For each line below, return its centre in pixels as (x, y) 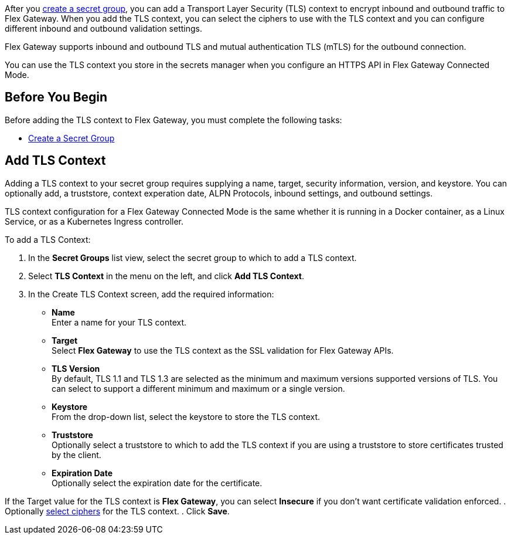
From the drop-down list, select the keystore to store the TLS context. (186, 416)
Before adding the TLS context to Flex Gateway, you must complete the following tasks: (173, 120)
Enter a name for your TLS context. (119, 322)
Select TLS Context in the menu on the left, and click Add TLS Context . (166, 276)
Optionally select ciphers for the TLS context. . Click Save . (117, 511)
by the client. (76, 455)
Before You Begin (56, 97)
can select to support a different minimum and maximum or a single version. (198, 388)
